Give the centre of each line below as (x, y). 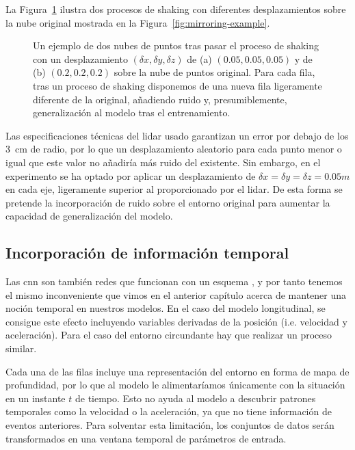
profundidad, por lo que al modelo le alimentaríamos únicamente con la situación (175, 385)
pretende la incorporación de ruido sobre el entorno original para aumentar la (168, 202)
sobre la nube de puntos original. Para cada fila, (214, 72)
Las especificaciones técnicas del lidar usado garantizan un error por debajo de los (177, 135)
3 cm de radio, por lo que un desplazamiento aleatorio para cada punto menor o (174, 149)
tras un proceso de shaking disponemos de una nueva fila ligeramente (177, 85)
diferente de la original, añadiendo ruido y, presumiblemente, (160, 99)
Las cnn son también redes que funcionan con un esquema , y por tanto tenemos (174, 281)
